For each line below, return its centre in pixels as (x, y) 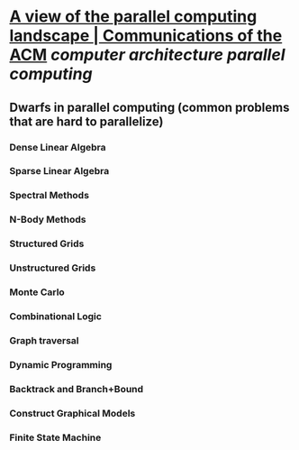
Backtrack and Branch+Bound (77, 389)
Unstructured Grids (53, 268)
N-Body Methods (48, 220)
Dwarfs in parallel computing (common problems (149, 107)
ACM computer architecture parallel (147, 55)
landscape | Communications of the (146, 36)
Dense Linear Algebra (58, 147)
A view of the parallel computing (133, 17)
